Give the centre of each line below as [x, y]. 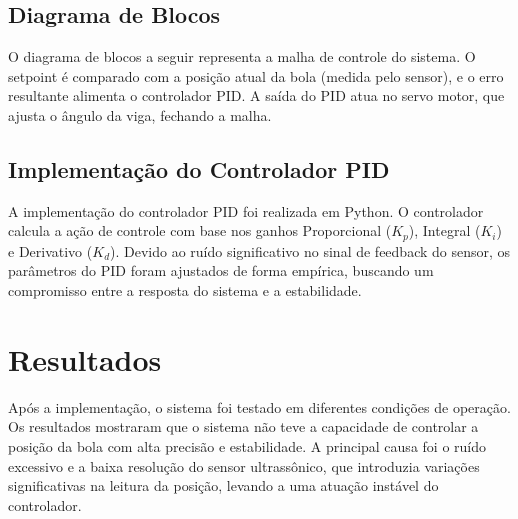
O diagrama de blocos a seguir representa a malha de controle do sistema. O [242, 56]
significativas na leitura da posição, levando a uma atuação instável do [223, 485]
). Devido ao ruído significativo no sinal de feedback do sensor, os [310, 250]
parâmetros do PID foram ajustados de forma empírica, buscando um [221, 270]
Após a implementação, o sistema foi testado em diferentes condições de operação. [259, 406]
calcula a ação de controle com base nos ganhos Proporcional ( [200, 230]
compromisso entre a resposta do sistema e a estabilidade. [185, 290]
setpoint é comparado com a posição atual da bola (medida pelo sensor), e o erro [256, 75]
